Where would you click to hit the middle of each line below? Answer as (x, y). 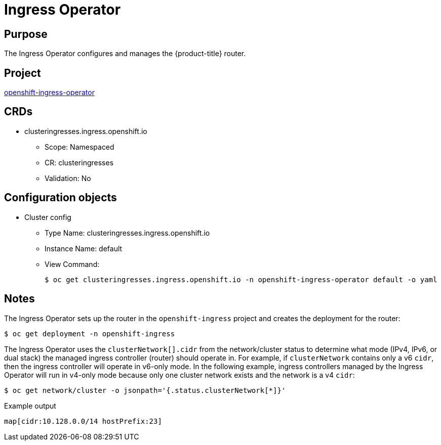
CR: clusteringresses (79, 162)
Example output (30, 406)
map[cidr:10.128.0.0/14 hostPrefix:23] (83, 421)
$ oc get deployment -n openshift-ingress (90, 333)
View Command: (72, 264)
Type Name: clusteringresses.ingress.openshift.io (127, 233)
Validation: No (68, 178)
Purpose (26, 34)
